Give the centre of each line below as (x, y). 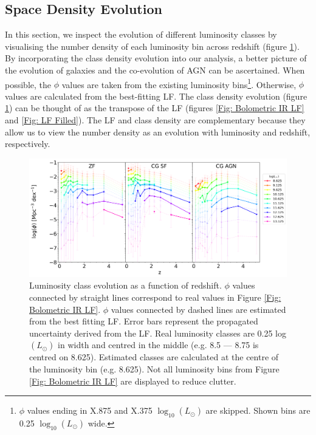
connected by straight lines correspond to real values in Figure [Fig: (155, 297)
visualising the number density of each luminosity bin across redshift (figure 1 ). (152, 46)
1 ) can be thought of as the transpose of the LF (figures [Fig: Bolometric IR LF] (155, 108)
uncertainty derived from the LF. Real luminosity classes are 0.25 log (158, 333)
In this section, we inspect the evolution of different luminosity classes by (141, 34)
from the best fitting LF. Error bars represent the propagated (144, 321)
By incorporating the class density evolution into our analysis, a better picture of (156, 58)
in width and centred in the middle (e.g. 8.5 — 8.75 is (158, 345)
